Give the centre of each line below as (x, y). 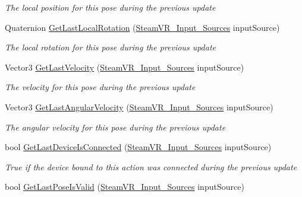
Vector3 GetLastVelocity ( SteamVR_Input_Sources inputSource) (125, 67)
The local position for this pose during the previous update (110, 7)
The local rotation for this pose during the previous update (110, 47)
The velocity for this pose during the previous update (100, 87)
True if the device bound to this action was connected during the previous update (151, 166)
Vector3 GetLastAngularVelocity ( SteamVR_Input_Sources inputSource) (139, 107)
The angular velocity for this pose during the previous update (115, 127)
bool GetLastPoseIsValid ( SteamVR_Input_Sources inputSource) (125, 187)
